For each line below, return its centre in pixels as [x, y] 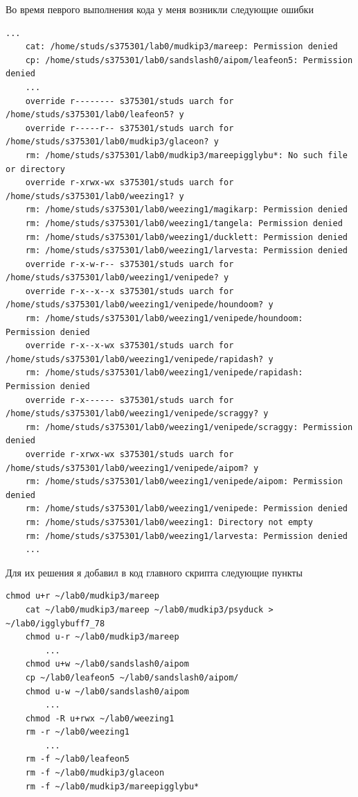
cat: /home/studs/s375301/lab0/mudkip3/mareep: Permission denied [181, 47]
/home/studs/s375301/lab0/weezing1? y [95, 196]
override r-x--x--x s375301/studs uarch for [129, 291]
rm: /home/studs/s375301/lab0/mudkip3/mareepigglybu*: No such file [186, 155]
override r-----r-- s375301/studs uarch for [129, 128]
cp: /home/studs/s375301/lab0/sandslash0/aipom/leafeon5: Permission [189, 60]
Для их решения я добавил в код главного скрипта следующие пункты [154, 572]
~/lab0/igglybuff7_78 [55, 623]
